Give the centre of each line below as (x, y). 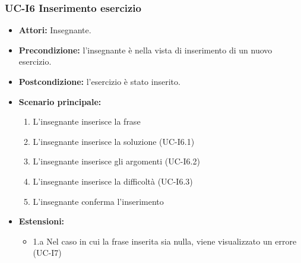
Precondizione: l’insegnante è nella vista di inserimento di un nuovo (145, 50)
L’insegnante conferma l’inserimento (98, 201)
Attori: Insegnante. (55, 30)
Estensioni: (42, 221)
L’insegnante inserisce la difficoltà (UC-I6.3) (113, 181)
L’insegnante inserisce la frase (87, 121)
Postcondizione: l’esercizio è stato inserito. (99, 81)
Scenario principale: (60, 101)
